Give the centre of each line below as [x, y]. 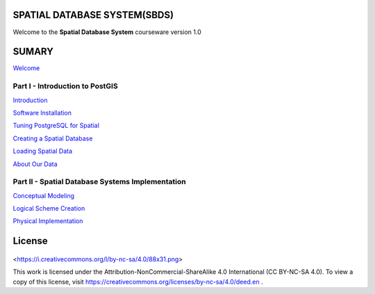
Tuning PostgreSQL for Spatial [56, 126]
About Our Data [35, 164]
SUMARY [33, 52]
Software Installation [42, 113]
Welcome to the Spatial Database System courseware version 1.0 [107, 32]
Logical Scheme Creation [49, 209]
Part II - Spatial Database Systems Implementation [100, 182]
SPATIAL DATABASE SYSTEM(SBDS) [93, 15]
